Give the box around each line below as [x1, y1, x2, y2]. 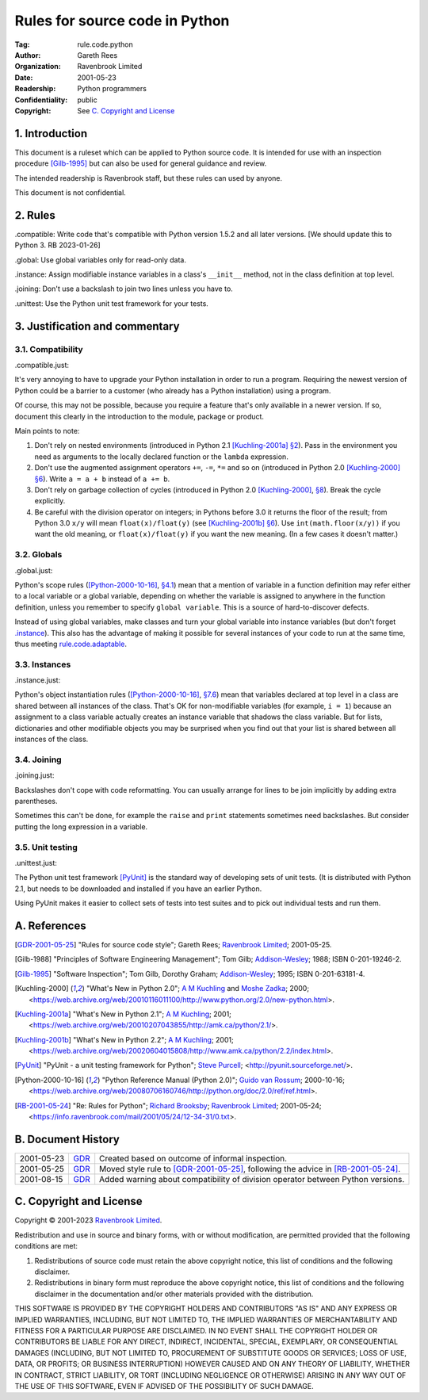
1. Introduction [14, 127, 87, 140]
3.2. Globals [14, 549, 63, 560]
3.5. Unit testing [14, 841, 78, 852]
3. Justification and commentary [14, 319, 180, 333]
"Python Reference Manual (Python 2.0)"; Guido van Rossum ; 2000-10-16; [101, 1075, 345, 1084]
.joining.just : [14, 771, 55, 780]
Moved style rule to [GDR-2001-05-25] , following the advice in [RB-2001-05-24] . [99, 1163, 401, 1174]
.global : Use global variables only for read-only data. [14, 254, 186, 265]
